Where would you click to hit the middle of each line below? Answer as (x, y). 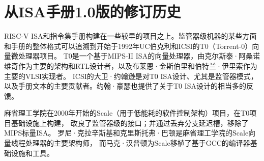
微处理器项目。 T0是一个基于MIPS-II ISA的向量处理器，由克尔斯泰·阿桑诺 (136, 56)
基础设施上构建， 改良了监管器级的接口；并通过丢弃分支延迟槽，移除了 (130, 123)
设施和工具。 (32, 153)
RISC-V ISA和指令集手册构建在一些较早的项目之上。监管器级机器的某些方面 (130, 36)
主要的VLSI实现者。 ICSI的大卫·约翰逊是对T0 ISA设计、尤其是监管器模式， (131, 76)
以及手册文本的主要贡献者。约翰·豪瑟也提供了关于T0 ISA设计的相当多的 (125, 86)
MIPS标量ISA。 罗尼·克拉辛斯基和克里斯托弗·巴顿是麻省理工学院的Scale (126, 133)
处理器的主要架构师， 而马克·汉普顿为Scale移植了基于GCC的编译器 (138, 143)
